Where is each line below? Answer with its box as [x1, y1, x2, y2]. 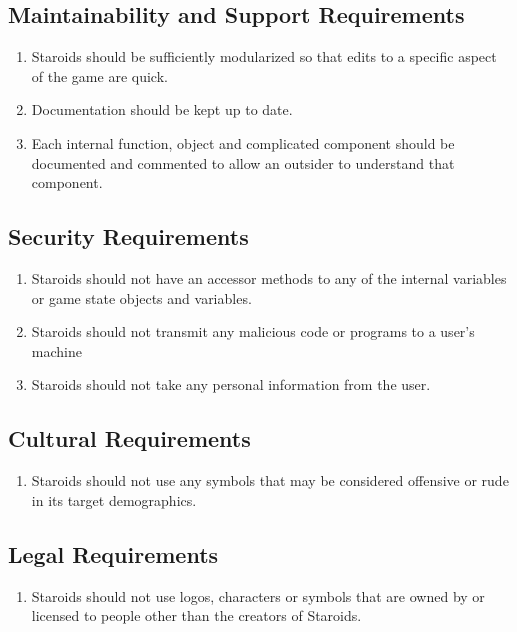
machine [31, 340, 82, 361]
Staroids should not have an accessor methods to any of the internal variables [31, 267, 507, 288]
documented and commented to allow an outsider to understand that [31, 152, 455, 173]
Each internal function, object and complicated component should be [31, 132, 455, 153]
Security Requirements [8, 221, 249, 252]
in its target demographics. [31, 489, 197, 510]
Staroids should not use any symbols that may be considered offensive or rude [31, 470, 509, 491]
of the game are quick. [31, 65, 168, 86]
